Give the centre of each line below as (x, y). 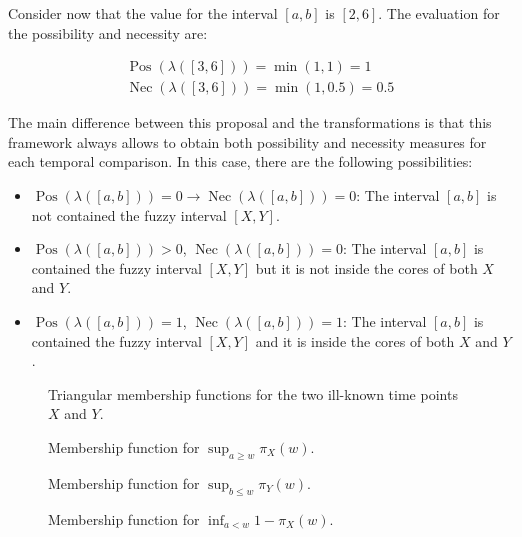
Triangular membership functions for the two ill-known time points (253, 393)
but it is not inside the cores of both (366, 267)
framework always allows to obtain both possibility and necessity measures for (247, 141)
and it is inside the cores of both (355, 340)
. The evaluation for (439, 13)
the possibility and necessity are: (108, 32)
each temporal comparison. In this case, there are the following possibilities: (240, 161)
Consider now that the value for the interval (143, 13)
